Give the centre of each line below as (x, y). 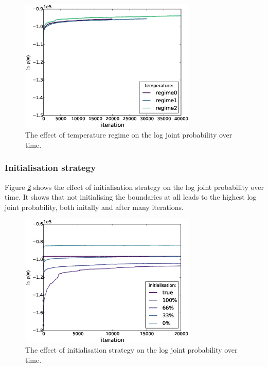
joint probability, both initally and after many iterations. (94, 207)
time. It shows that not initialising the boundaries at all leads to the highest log (131, 197)
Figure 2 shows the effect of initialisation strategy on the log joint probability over (134, 187)
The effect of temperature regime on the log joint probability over (129, 135)
